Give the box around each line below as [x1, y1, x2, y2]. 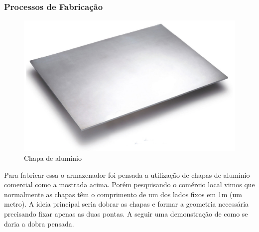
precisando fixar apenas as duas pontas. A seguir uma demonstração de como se [4, 208, 248, 219]
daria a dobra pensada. [4, 218, 74, 229]
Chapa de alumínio [24, 152, 82, 163]
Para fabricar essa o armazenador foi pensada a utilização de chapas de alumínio [4, 169, 250, 180]
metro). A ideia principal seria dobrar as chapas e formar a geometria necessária [4, 199, 249, 209]
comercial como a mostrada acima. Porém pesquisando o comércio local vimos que [4, 179, 255, 190]
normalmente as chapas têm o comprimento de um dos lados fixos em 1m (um [4, 189, 242, 199]
